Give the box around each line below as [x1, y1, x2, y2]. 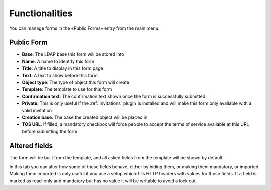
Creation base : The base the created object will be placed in [22, 114, 148, 120]
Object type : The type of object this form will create [22, 79, 130, 85]
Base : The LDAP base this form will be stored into [22, 51, 125, 57]
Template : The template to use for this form [22, 86, 112, 92]
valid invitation [22, 107, 52, 113]
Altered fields [9, 141, 53, 150]
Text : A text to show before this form [22, 72, 98, 78]
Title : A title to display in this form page [22, 65, 103, 71]
